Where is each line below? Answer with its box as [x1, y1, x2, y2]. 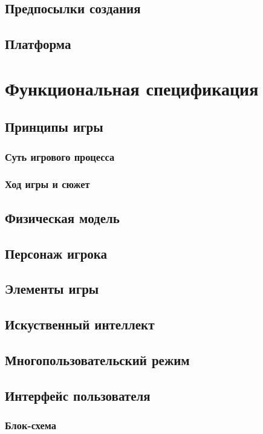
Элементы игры [5, 279, 99, 298]
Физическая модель [5, 208, 120, 227]
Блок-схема [5, 418, 56, 433]
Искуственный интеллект [5, 315, 155, 334]
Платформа [5, 34, 71, 53]
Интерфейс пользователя [5, 386, 151, 404]
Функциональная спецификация [5, 76, 259, 100]
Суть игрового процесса [5, 149, 115, 164]
